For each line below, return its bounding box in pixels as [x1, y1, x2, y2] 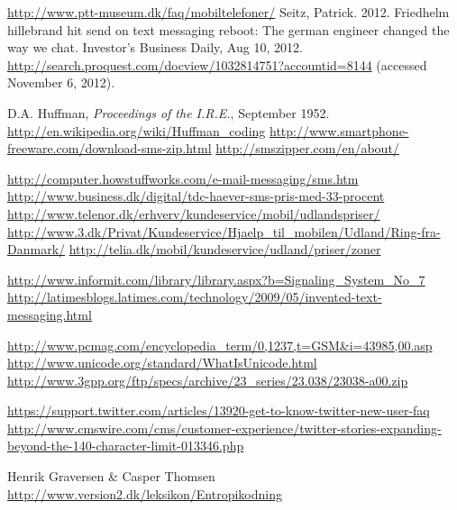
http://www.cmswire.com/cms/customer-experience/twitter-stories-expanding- [7, 418, 442, 437]
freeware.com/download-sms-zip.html [7, 139, 212, 158]
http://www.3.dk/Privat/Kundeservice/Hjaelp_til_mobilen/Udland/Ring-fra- [7, 222, 441, 241]
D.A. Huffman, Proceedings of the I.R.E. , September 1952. [7, 103, 330, 122]
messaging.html [7, 305, 92, 323]
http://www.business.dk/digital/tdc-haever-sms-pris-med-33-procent [7, 187, 385, 205]
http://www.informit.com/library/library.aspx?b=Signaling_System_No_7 [7, 269, 425, 288]
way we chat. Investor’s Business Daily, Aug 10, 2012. [7, 38, 303, 57]
